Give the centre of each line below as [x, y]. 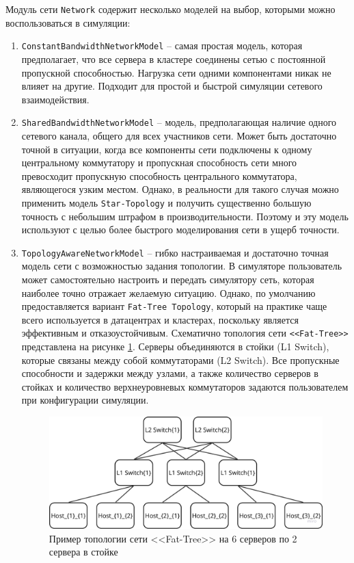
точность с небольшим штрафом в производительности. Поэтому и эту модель [185, 216]
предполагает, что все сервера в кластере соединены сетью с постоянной [174, 58]
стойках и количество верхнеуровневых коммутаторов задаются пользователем [185, 386]
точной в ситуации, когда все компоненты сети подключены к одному [167, 149]
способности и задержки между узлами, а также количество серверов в [170, 373]
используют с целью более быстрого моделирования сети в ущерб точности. [180, 230]
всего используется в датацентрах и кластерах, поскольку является [160, 319]
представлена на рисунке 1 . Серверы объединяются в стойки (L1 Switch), [175, 346]
